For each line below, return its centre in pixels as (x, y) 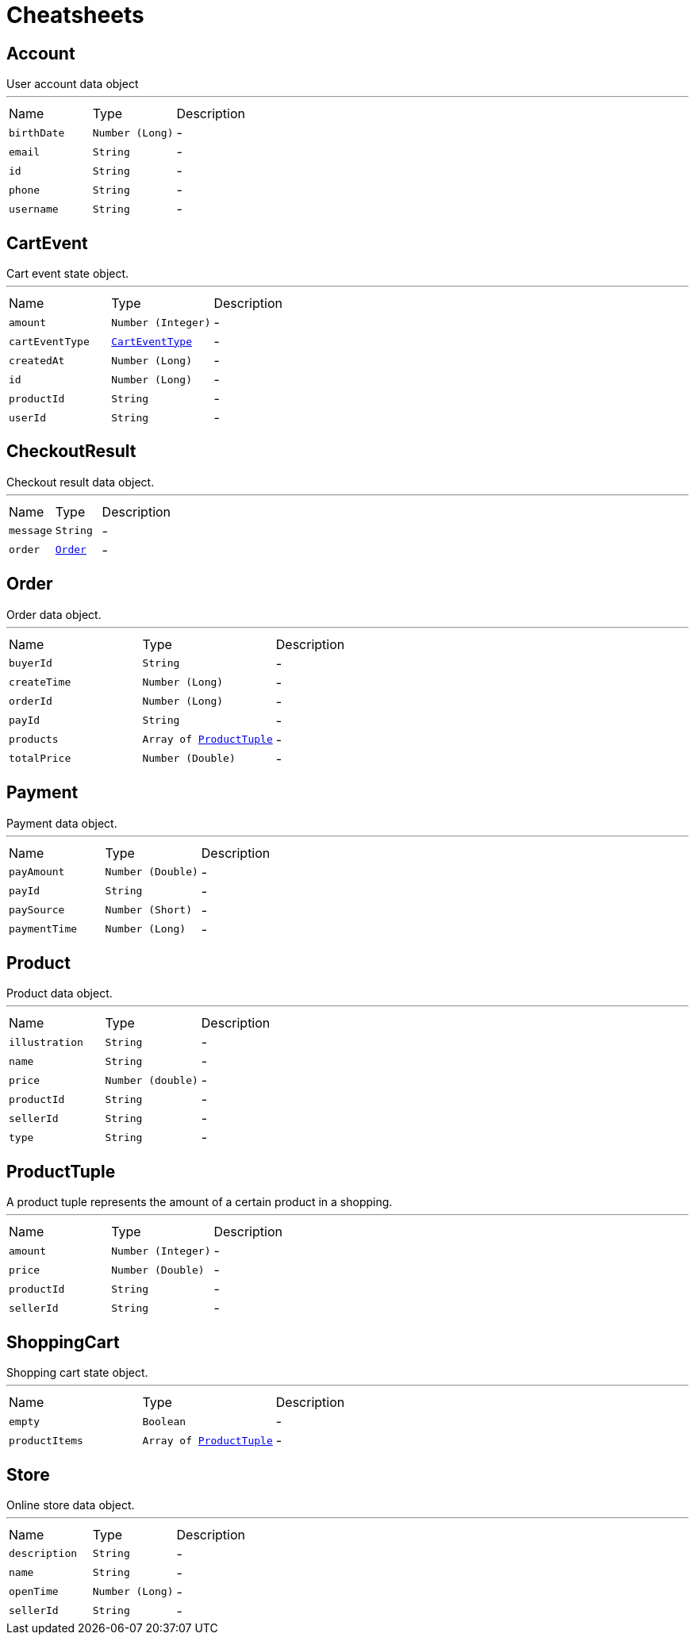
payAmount (37, 872)
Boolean (164, 1421)
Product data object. (60, 993)
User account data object (73, 84)
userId (27, 417)
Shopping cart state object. (77, 1373)
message (31, 531)
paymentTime (43, 929)
